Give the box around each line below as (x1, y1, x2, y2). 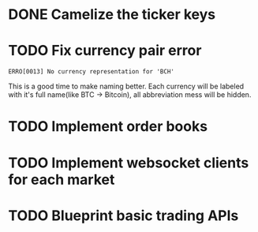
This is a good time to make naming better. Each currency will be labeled (8, 81, 245, 92)
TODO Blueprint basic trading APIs (8, 207, 239, 224)
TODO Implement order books (8, 118, 208, 136)
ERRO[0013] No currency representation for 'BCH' (8, 68, 175, 76)
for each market (8, 170, 115, 189)
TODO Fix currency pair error (8, 42, 202, 60)
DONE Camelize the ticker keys (8, 6, 215, 24)
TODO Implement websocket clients (8, 154, 249, 171)
